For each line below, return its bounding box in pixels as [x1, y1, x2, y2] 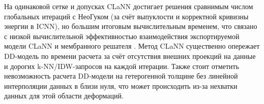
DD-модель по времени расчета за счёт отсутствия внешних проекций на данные [4, 50, 256, 61]
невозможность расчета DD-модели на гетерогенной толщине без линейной [4, 71, 238, 81]
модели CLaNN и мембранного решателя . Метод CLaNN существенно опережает [4, 41, 260, 51]
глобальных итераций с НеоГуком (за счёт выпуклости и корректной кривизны [4, 11, 249, 21]
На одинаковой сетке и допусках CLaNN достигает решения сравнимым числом [4, 1, 253, 11]
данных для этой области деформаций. [4, 90, 124, 101]
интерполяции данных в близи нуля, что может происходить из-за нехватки [4, 80, 238, 91]
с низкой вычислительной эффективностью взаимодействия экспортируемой [4, 30, 240, 41]
